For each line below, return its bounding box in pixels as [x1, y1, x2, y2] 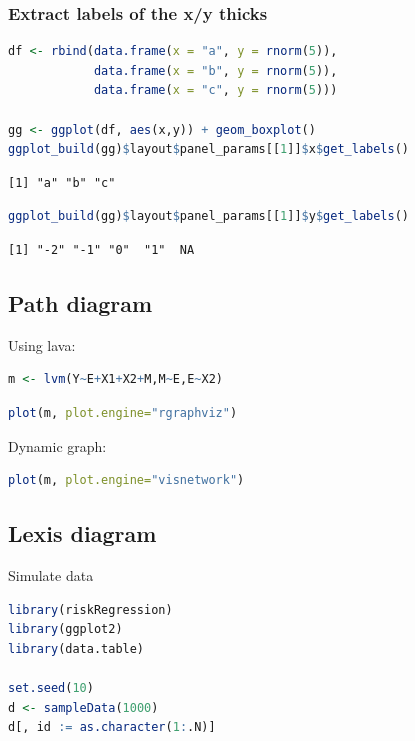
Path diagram [8, 287, 153, 318]
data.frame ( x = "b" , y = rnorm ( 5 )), [93, 63, 338, 78]
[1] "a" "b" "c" [8, 175, 116, 190]
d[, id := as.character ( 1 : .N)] [8, 720, 216, 735]
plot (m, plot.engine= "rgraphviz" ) [8, 405, 238, 420]
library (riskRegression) [8, 602, 173, 617]
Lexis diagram [8, 518, 157, 549]
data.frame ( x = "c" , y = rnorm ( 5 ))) [93, 83, 338, 98]
